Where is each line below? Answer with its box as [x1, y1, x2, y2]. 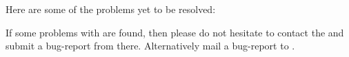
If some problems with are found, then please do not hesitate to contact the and [6, 25, 344, 39]
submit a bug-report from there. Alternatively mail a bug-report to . [6, 38, 295, 53]
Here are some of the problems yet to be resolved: [6, 2, 216, 16]
